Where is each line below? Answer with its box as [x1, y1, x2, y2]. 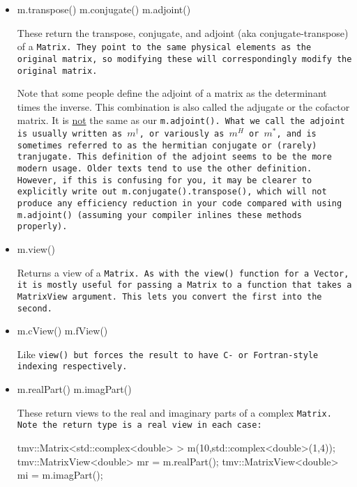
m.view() [17, 241, 55, 256]
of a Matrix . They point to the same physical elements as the [17, 39, 312, 54]
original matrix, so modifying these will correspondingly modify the [17, 54, 352, 64]
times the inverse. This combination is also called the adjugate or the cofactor [17, 99, 350, 114]
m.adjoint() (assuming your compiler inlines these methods [17, 210, 302, 220]
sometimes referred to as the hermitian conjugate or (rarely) [17, 140, 317, 150]
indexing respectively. [17, 362, 128, 372]
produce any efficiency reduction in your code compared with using [17, 199, 342, 209]
